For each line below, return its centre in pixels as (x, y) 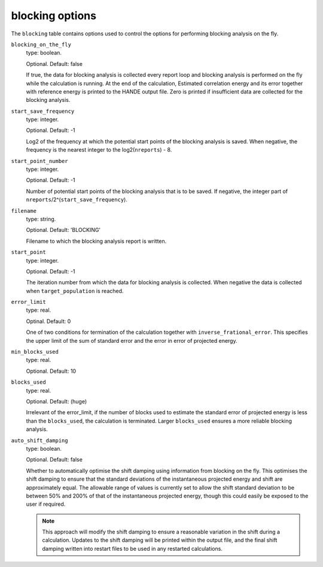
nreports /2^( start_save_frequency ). (77, 200)
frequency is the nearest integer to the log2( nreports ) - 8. (99, 150)
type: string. (41, 219)
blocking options (54, 16)
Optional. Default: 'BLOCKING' (63, 230)
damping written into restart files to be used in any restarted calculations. (132, 548)
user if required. (46, 504)
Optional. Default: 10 (51, 371)
